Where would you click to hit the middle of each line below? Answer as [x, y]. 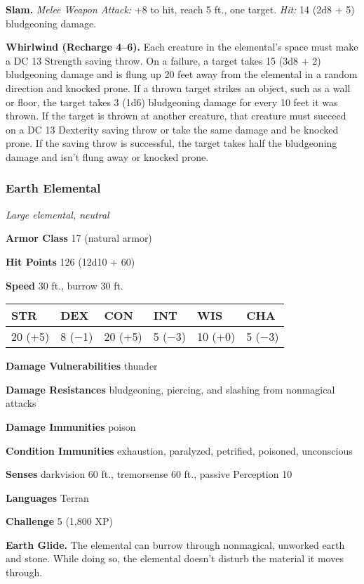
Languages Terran [47, 497]
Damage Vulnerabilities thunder [82, 366]
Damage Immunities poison [71, 426]
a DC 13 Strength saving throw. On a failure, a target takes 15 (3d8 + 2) [163, 60]
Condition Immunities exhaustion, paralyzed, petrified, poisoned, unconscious [179, 450]
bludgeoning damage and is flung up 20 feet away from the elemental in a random [182, 74]
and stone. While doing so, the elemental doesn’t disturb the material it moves [175, 558]
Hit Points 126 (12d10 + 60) [70, 261]
